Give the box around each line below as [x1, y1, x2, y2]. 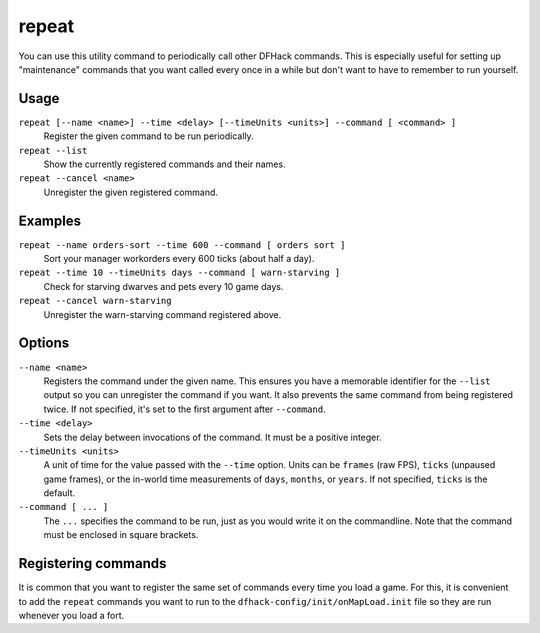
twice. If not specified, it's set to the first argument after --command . [43, 403, 326, 415]
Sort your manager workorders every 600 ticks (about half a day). [43, 253, 315, 265]
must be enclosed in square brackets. [43, 529, 199, 541]
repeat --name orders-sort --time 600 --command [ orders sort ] [18, 239, 346, 250]
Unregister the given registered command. [43, 186, 219, 198]
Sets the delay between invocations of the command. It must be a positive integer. [43, 431, 382, 443]
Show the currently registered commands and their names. [43, 158, 286, 170]
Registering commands [18, 555, 167, 572]
